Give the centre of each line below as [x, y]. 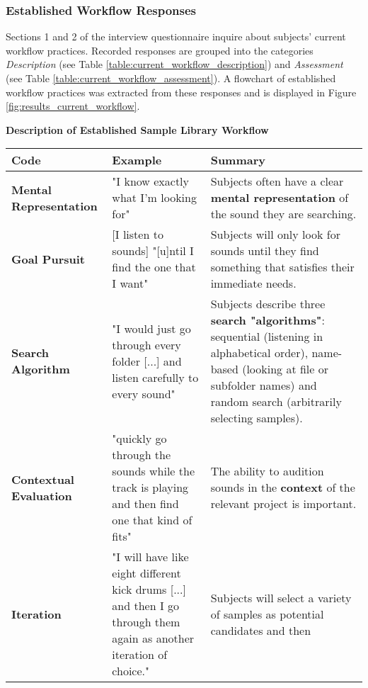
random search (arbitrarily [276, 402]
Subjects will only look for [275, 235]
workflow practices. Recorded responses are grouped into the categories [160, 50]
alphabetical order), [259, 353]
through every [146, 344]
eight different [146, 573]
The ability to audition [267, 471]
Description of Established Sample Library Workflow [137, 129]
